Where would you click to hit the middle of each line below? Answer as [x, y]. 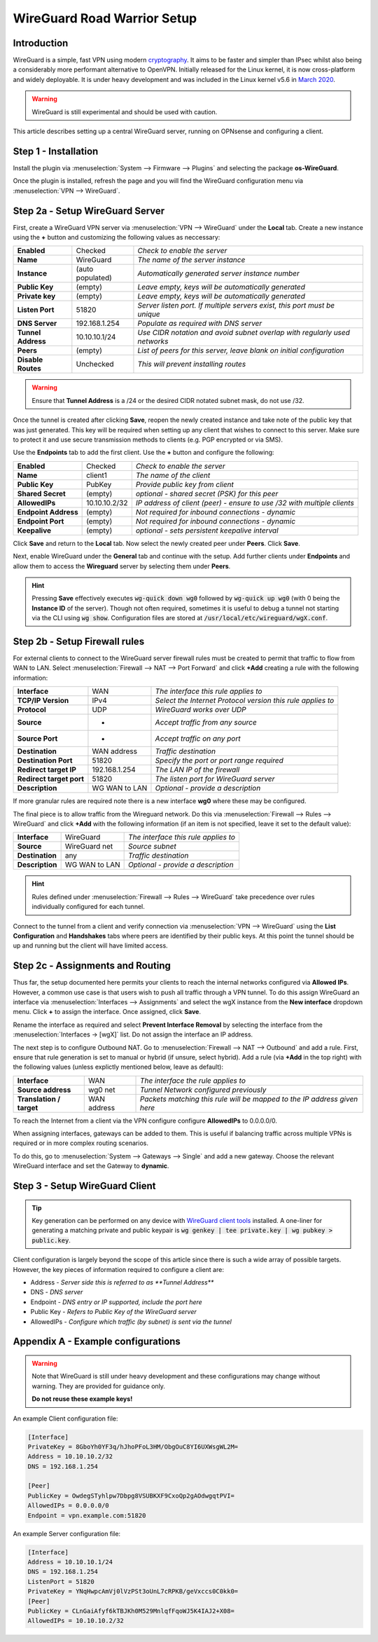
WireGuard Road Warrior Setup [105, 18]
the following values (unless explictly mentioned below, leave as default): [118, 1067]
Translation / [39, 1099]
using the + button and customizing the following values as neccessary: [117, 237]
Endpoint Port [41, 521]
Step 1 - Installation [56, 151]
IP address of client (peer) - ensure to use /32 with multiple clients [245, 502]
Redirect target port [50, 779]
